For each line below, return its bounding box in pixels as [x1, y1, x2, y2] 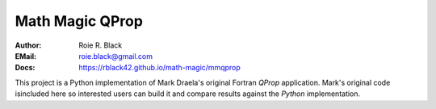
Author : [15, 40, 42, 50]
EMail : [15, 51, 36, 61]
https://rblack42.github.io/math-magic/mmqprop [78, 63, 241, 73]
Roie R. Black [78, 40, 123, 50]
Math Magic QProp [15, 12, 143, 30]
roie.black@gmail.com [78, 51, 153, 61]
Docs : [15, 63, 36, 73]
